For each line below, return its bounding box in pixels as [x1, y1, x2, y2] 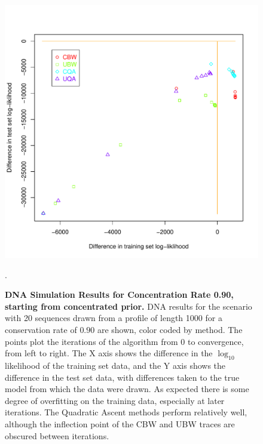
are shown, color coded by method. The [97, 323, 243, 335]
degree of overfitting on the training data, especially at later [5, 394, 225, 406]
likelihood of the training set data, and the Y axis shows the [5, 359, 226, 371]
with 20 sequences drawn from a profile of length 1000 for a [5, 312, 222, 324]
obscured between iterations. [5, 429, 109, 442]
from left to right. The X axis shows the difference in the [5, 347, 213, 359]
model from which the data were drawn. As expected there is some [5, 383, 249, 395]
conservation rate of [5, 323, 77, 335]
